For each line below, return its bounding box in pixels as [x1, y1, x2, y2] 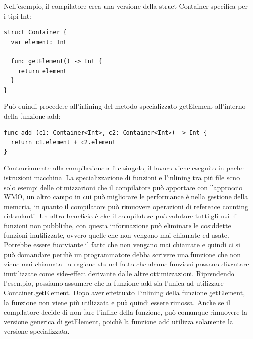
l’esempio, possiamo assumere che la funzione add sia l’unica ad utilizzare [4, 278, 224, 288]
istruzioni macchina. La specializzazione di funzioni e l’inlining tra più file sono [4, 172, 240, 182]
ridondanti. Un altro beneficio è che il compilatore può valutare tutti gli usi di [4, 211, 237, 221]
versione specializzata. [4, 326, 70, 336]
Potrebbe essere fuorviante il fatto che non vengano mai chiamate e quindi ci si [4, 240, 240, 250]
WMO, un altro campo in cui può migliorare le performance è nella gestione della [4, 192, 248, 202]
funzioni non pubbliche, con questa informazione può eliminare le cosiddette [4, 220, 231, 230]
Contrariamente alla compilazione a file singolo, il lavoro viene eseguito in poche [4, 163, 244, 173]
